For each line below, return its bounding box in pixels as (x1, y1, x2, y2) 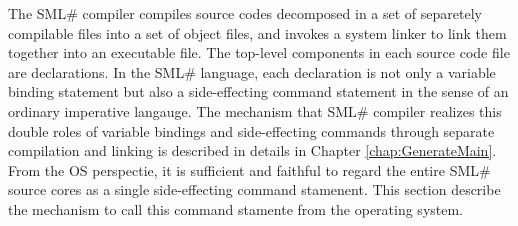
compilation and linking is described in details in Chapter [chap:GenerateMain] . (8, 140, 497, 161)
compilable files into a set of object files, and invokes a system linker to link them (8, 22, 507, 43)
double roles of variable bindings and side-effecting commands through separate (8, 120, 495, 141)
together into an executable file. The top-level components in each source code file (8, 42, 510, 63)
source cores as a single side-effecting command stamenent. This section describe (8, 179, 501, 200)
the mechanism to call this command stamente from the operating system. (8, 198, 464, 219)
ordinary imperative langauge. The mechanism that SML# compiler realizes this (8, 100, 502, 121)
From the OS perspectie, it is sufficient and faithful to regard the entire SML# (8, 159, 491, 180)
